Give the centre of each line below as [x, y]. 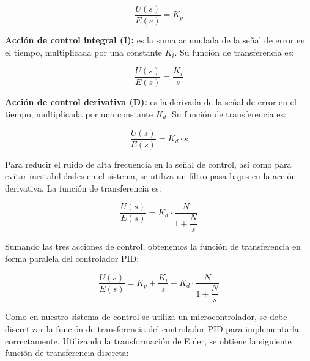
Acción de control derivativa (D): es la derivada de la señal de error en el [151, 102]
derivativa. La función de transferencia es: [83, 188]
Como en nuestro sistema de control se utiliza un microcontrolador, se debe [146, 317]
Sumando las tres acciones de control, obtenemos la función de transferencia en [153, 246]
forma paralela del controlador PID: [72, 258]
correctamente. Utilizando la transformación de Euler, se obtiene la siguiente [148, 341]
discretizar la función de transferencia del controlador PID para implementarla [152, 329]
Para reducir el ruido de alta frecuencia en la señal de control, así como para [148, 164]
